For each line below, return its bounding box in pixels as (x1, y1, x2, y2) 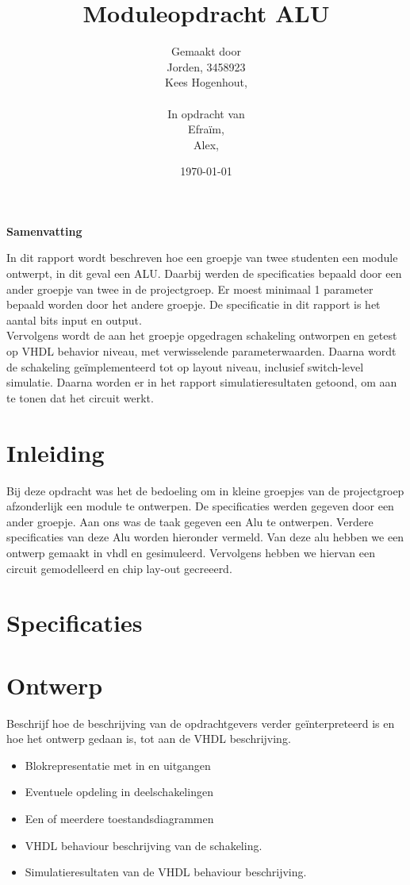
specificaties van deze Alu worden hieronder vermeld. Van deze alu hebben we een (6, 529, 404, 545)
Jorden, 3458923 (167, 58, 246, 75)
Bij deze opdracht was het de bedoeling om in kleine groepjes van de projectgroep (6, 482, 404, 498)
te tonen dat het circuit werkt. (6, 389, 154, 406)
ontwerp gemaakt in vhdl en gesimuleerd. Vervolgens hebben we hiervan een (6, 544, 376, 560)
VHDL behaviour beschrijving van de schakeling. (25, 837, 262, 853)
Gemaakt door (171, 43, 242, 60)
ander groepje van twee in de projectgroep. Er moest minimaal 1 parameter (6, 280, 374, 297)
